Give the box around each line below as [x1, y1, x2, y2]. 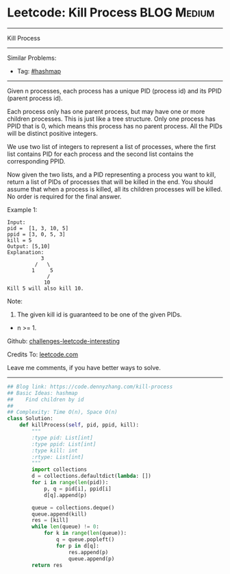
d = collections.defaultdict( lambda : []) [31, 472, 152, 480]
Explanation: [7, 249, 44, 255]
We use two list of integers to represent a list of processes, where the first [7, 142, 216, 150]
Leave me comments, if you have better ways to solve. [7, 363, 161, 371]
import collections [31, 466, 88, 473]
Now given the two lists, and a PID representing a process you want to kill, [7, 170, 216, 179]
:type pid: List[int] [31, 434, 94, 441]
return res [31, 562, 63, 569]
